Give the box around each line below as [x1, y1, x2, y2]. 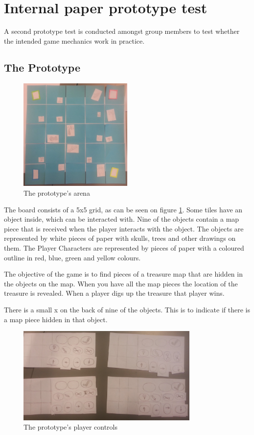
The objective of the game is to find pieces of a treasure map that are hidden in [4, 269, 243, 279]
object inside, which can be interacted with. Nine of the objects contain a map [4, 214, 239, 224]
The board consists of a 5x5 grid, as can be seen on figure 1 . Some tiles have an [4, 204, 243, 214]
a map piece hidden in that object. [4, 314, 108, 324]
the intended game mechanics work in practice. [4, 35, 145, 46]
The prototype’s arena [23, 188, 90, 198]
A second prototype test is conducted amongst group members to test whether [4, 26, 240, 36]
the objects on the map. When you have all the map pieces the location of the [4, 278, 238, 288]
